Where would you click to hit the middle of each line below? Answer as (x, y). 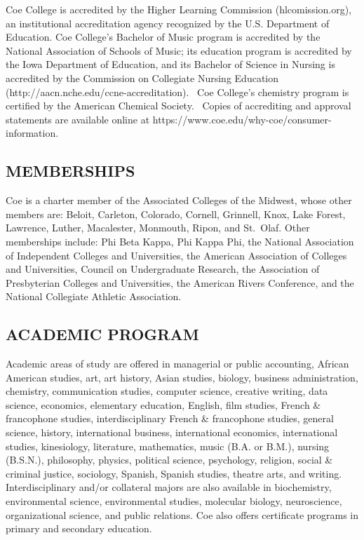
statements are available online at (78, 119)
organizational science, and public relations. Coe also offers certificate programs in (182, 514)
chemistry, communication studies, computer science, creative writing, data (167, 391)
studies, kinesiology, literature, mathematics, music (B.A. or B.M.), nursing (168, 446)
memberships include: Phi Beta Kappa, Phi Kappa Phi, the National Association (180, 241)
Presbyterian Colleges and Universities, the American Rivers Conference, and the (180, 282)
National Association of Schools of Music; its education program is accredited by (179, 50)
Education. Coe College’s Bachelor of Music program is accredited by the (163, 37)
